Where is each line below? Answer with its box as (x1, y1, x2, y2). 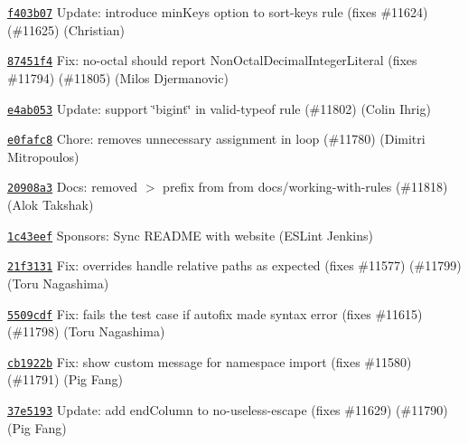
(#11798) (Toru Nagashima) (7, 322, 165, 341)
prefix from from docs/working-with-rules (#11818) (163, 177, 448, 196)
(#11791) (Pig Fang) (7, 370, 123, 389)
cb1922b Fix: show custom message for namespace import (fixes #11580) (7, 352, 412, 371)
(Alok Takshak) (7, 195, 94, 214)
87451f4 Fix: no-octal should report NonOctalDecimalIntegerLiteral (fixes (7, 51, 417, 70)
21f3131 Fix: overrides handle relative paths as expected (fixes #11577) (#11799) (7, 256, 462, 275)
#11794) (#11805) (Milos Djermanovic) (7, 68, 229, 87)
